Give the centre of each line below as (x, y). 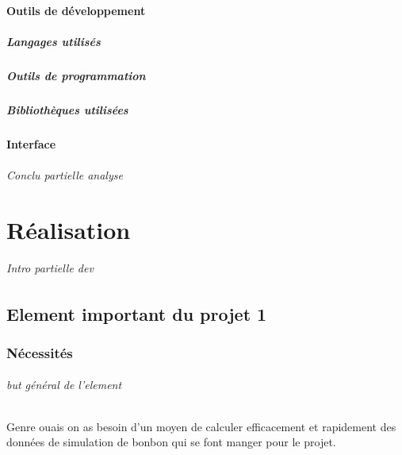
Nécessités (40, 352)
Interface (31, 143)
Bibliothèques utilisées (67, 109)
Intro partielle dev (50, 268)
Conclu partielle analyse (65, 174)
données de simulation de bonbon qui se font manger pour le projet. (171, 442)
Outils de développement (76, 10)
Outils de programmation (76, 75)
